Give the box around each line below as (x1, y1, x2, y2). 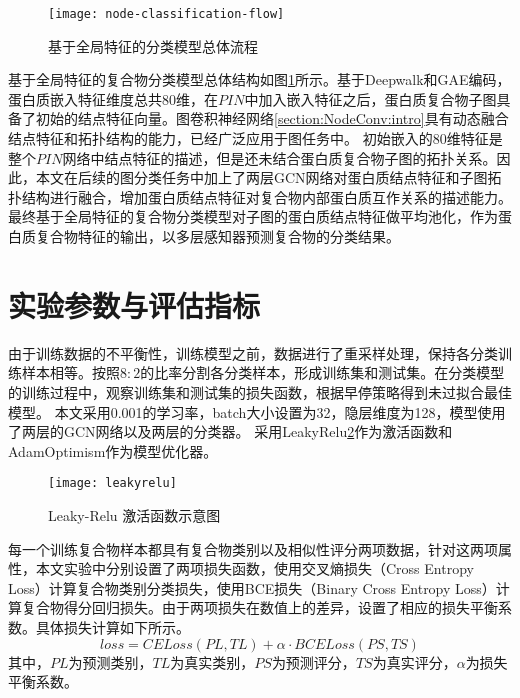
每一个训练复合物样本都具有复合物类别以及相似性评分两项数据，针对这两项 (8, 538, 498, 559)
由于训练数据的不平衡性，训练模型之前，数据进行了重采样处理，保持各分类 (8, 342, 498, 363)
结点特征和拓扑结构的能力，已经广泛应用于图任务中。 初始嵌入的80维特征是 (8, 128, 503, 149)
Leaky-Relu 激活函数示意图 (48, 504, 221, 525)
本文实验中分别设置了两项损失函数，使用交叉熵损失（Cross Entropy (35, 558, 474, 579)
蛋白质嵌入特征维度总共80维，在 (8, 88, 218, 109)
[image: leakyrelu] (48, 476, 177, 491)
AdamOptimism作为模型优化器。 (8, 440, 218, 461)
